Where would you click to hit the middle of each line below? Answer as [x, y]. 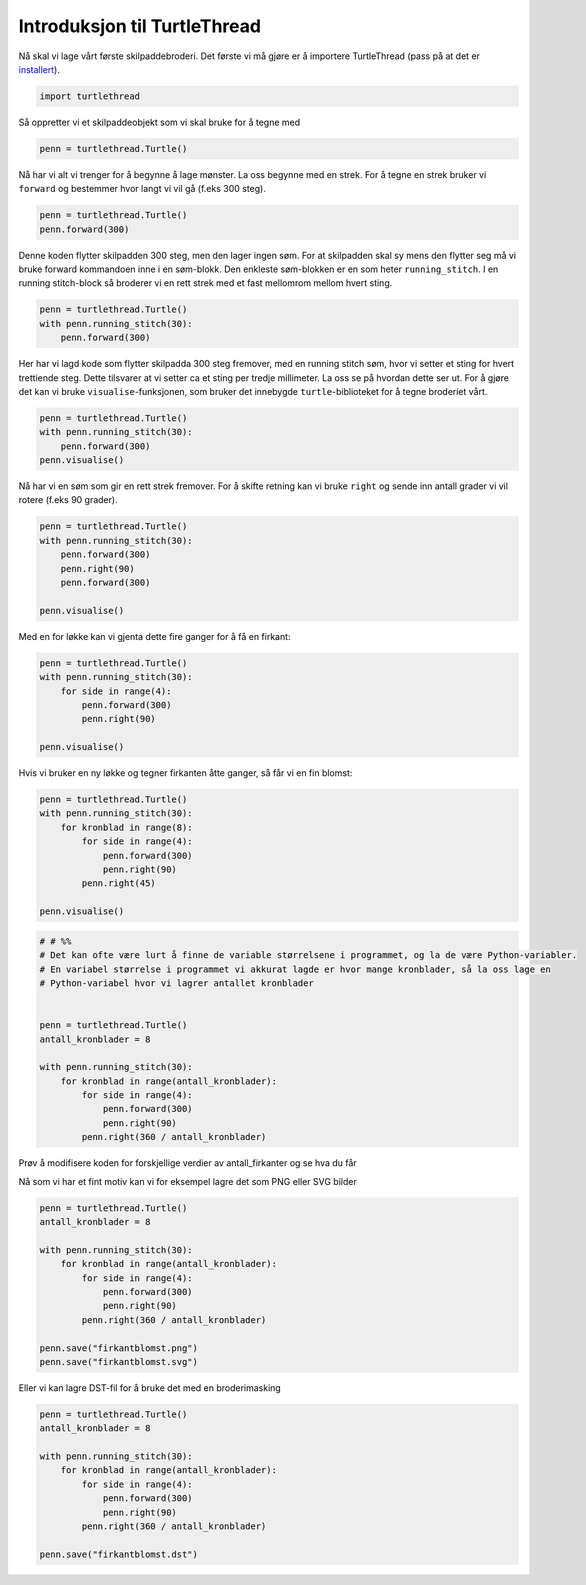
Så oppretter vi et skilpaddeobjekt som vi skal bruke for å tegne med [159, 122]
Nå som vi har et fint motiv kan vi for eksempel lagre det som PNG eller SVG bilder [187, 1181]
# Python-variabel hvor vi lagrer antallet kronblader [176, 983]
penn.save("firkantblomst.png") [119, 1348]
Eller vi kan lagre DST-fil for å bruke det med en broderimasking [150, 1387]
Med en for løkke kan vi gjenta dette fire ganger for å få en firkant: [154, 636]
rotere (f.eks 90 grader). [68, 500]
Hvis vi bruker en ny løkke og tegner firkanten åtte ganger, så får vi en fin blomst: [185, 773]
